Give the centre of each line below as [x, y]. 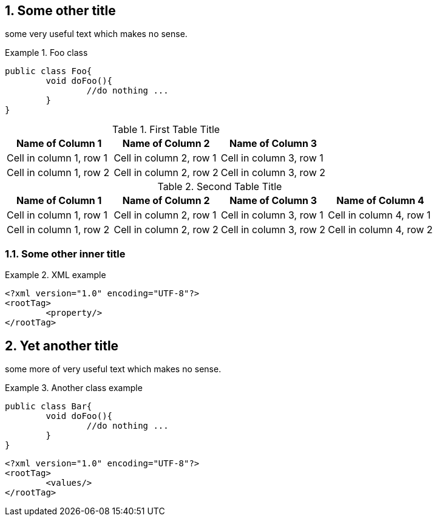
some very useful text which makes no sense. [96, 34]
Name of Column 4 [380, 201]
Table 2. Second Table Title [220, 187]
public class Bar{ [49, 407]
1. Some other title [60, 11]
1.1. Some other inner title [65, 254]
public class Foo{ [49, 71]
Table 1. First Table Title [166, 130]
